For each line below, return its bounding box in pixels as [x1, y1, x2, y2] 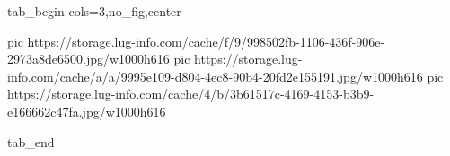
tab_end [7, 132, 55, 151]
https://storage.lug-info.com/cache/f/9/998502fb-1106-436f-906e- [27, 31, 385, 50]
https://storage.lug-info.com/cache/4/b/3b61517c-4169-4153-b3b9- [7, 84, 375, 103]
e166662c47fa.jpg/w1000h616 [7, 101, 166, 120]
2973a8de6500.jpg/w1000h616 [7, 49, 170, 68]
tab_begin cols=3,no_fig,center [7, 2, 181, 20]
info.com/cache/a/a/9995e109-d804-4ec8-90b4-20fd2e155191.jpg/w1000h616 [7, 66, 423, 85]
